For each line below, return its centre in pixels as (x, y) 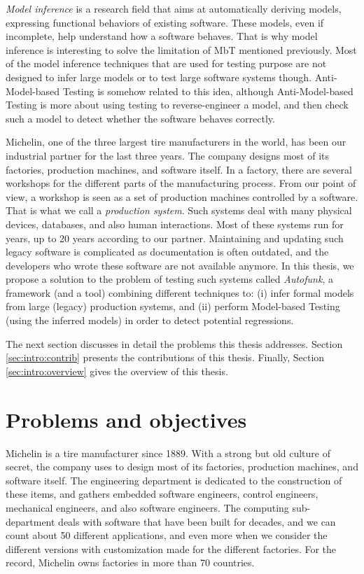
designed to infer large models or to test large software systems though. (159, 77)
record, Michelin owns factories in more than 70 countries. (130, 562)
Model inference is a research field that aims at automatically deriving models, (174, 8)
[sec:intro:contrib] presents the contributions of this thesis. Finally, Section (165, 357)
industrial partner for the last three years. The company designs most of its (167, 155)
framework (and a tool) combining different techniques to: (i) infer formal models (180, 292)
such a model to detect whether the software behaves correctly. (140, 118)
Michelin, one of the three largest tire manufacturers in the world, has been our (176, 142)
